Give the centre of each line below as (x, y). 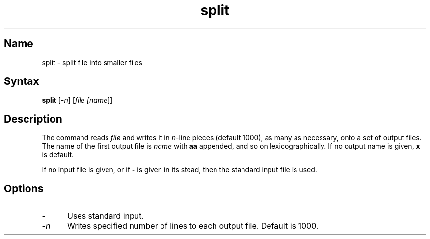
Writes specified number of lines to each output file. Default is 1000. (193, 226)
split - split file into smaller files (92, 62)
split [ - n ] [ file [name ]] (77, 100)
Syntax (22, 81)
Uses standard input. (106, 216)
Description (33, 119)
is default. (58, 155)
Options (24, 188)
